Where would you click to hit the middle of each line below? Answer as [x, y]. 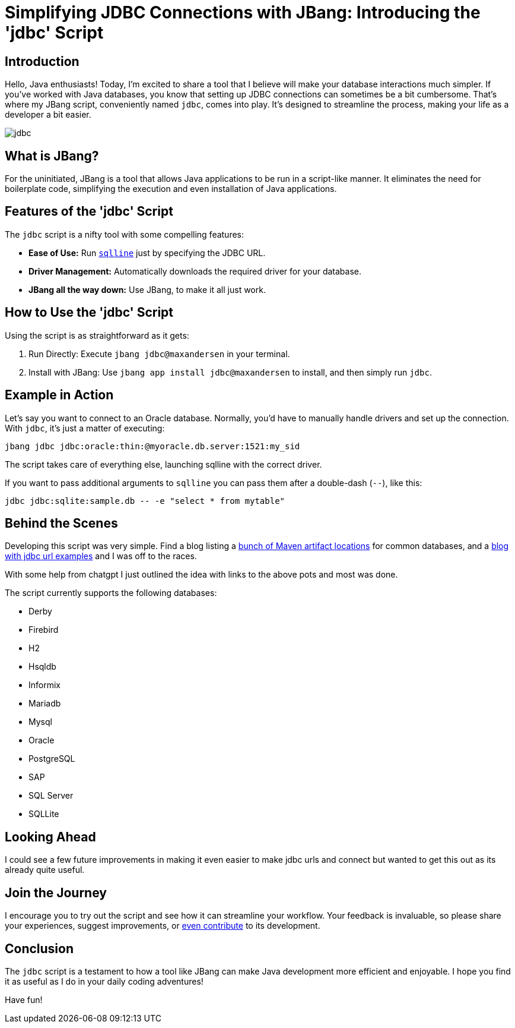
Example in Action [59, 395]
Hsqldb [42, 667]
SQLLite [44, 814]
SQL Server [51, 796]
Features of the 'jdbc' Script [89, 212]
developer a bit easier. [48, 115]
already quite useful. [45, 870]
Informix [44, 685]
